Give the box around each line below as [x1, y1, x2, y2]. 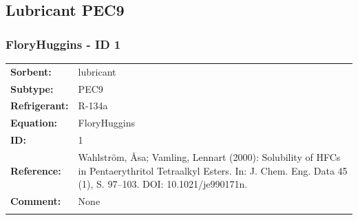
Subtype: [10, 81, 54, 96]
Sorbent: [10, 64, 52, 78]
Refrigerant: [10, 98, 69, 113]
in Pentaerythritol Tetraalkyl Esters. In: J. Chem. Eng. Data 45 [78, 163, 348, 177]
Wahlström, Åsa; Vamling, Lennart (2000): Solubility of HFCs [78, 149, 341, 164]
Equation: [10, 115, 58, 130]
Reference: [10, 163, 61, 177]
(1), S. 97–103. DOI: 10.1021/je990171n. [78, 177, 248, 191]
